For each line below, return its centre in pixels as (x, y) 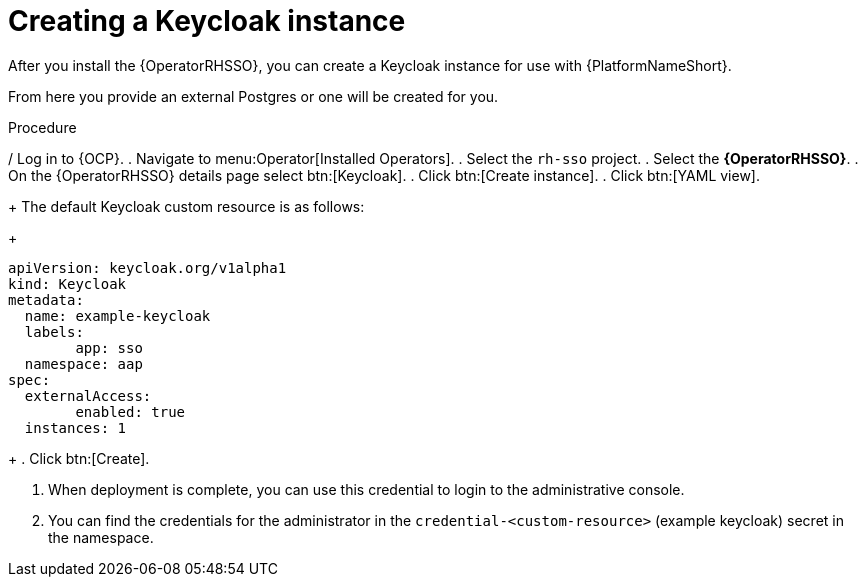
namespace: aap (83, 363)
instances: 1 (75, 427)
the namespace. (101, 537)
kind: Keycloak (67, 283)
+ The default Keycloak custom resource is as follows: (186, 206)
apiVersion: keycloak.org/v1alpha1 (147, 267)
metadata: (46, 299)
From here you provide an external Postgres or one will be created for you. (253, 96)
